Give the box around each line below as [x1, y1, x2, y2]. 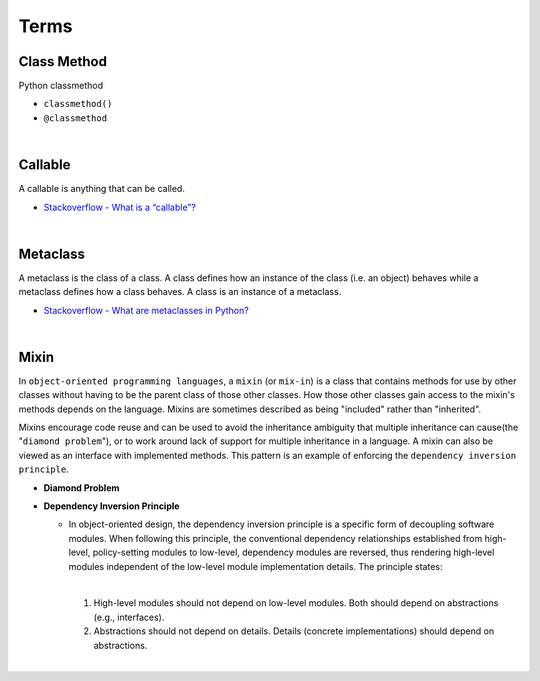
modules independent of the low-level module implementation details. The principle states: [68, 560, 443, 572]
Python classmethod [18, 80, 104, 92]
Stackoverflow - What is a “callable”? [43, 201, 197, 213]
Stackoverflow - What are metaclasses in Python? [43, 304, 249, 316]
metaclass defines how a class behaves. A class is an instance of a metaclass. [18, 286, 342, 298]
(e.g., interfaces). [93, 611, 165, 623]
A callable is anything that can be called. [18, 183, 185, 195]
